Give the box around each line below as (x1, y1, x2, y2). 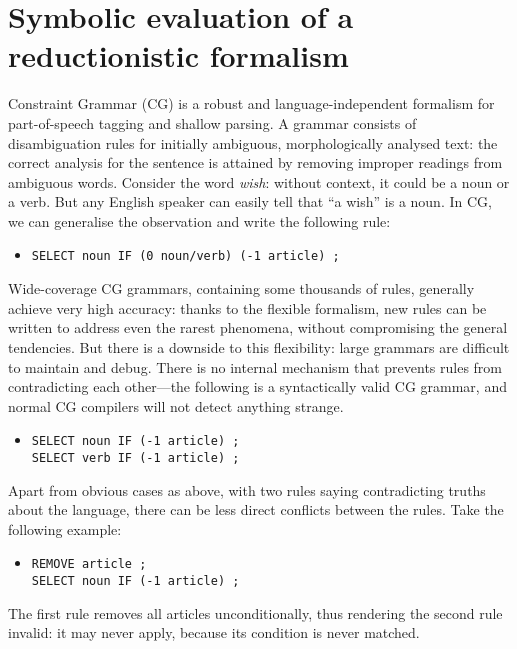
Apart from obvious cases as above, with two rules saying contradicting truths (8, 479, 486, 500)
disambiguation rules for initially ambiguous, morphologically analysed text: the (8, 132, 498, 153)
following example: (8, 518, 122, 539)
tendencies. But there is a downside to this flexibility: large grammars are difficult (8, 336, 510, 357)
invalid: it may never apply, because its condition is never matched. (8, 622, 420, 643)
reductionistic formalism (8, 35, 349, 76)
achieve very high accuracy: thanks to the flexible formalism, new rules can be (8, 297, 487, 318)
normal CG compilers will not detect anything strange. (8, 395, 344, 416)
